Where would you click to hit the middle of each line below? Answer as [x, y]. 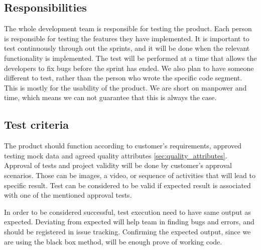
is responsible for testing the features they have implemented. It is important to [127, 38]
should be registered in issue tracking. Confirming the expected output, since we [127, 231]
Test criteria [37, 124]
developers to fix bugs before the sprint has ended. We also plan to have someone [129, 68]
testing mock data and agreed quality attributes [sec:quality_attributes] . [116, 155]
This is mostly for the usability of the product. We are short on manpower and [125, 87]
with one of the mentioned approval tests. [68, 195]
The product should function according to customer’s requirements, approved [123, 146]
